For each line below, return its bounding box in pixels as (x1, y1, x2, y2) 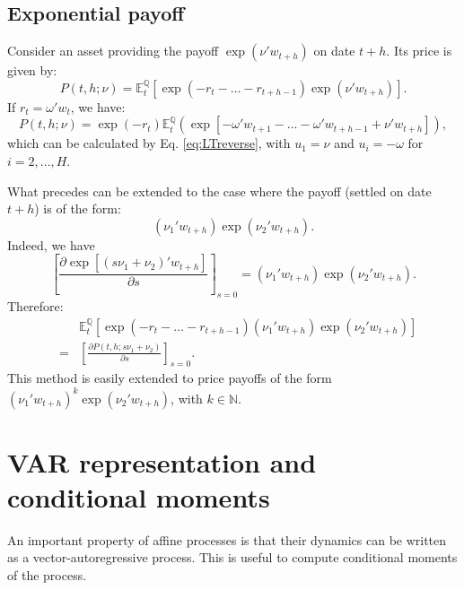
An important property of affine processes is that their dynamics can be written (7, 530, 447, 549)
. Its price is (386, 41, 452, 60)
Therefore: (7, 297, 64, 316)
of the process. (7, 566, 87, 585)
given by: (7, 61, 57, 80)
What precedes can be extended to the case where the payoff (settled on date (7, 181, 432, 200)
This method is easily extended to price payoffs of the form (7, 369, 332, 387)
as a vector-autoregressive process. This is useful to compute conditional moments (7, 548, 458, 567)
